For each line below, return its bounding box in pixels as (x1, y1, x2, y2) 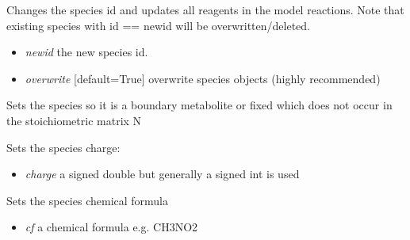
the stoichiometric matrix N (6, 112, 142, 128)
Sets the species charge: (6, 139, 121, 155)
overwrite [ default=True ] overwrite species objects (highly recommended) (25, 70, 381, 86)
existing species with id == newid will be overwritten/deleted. (6, 17, 310, 33)
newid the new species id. (25, 44, 148, 60)
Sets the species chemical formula (6, 192, 169, 208)
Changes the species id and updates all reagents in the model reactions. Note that (6, 2, 404, 17)
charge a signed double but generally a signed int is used (25, 166, 300, 182)
